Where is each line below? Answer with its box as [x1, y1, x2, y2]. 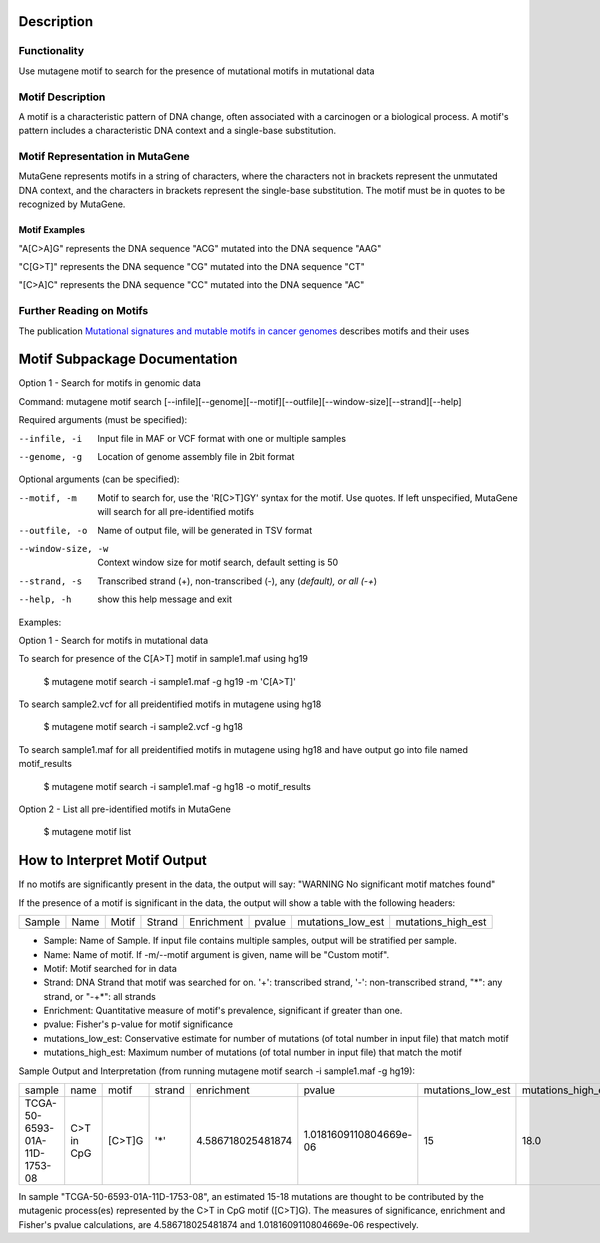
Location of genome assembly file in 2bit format [97, 451, 295, 462]
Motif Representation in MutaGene [18, 150, 190, 164]
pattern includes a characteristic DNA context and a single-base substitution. [18, 125, 337, 137]
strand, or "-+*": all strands [43, 990, 157, 1002]
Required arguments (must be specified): [18, 414, 188, 426]
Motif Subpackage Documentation [18, 351, 238, 368]
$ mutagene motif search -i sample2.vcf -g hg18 [43, 721, 244, 733]
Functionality [18, 44, 85, 58]
